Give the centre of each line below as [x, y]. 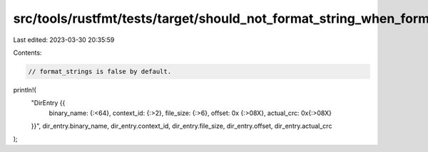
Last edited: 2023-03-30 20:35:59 [64, 40]
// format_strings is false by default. [100, 71]
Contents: [27, 53]
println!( [25, 89]
